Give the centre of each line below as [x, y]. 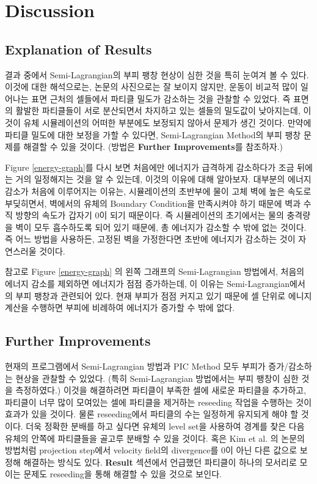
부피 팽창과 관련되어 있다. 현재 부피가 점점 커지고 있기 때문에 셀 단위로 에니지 [164, 295]
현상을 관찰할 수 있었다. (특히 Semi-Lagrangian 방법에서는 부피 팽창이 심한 [157, 378]
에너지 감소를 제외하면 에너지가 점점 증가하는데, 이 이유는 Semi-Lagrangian [148, 284]
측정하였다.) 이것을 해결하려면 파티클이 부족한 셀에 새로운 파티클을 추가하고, [161, 390]
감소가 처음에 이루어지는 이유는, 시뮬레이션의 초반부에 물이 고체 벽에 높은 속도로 [158, 191]
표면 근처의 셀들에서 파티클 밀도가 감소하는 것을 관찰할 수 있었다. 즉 [161, 98]
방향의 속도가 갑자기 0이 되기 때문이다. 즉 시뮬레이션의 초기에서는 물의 [150, 215]
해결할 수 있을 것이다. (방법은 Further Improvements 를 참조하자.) [153, 147]
